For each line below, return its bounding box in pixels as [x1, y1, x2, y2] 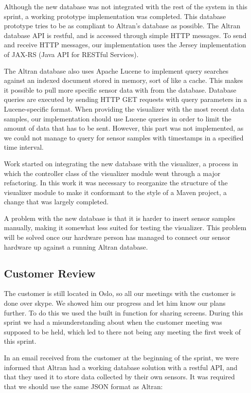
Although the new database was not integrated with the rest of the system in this [4, 1, 248, 11]
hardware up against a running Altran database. [4, 241, 148, 252]
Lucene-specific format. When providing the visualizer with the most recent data [4, 103, 245, 114]
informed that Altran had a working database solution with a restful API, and [4, 362, 238, 372]
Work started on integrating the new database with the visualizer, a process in [4, 158, 238, 168]
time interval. [4, 142, 44, 152]
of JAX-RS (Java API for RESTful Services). [4, 49, 139, 59]
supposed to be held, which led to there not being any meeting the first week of [4, 326, 241, 336]
